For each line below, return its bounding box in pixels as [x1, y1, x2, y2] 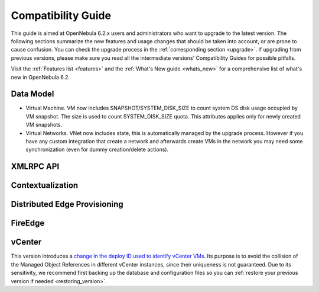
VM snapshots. [25, 121, 63, 129]
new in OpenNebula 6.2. [11, 73, 70, 81]
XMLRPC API [11, 162, 60, 172]
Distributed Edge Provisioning [11, 199, 123, 210]
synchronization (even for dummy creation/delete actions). [25, 146, 168, 153]
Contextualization [11, 181, 79, 191]
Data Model [11, 89, 54, 99]
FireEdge [11, 218, 45, 228]
